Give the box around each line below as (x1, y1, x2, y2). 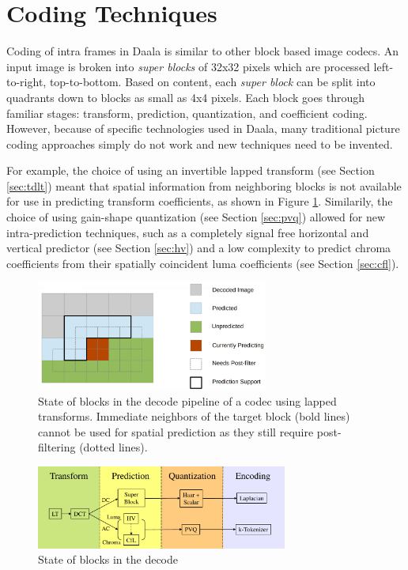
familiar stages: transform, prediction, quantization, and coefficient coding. (6, 104, 368, 121)
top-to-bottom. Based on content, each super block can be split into (49, 74, 376, 90)
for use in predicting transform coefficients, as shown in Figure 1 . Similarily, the (6, 193, 393, 210)
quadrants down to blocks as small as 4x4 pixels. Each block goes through (6, 89, 365, 105)
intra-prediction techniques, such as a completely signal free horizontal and (6, 224, 369, 240)
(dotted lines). (79, 439, 148, 455)
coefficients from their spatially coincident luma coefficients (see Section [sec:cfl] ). (6, 255, 399, 271)
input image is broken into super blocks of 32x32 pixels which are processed (6, 58, 370, 74)
